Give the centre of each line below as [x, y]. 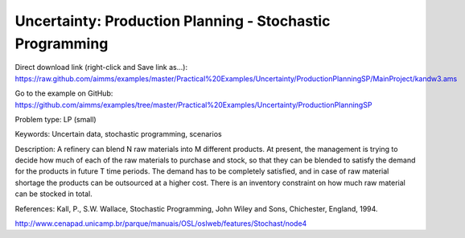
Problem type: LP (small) [56, 119]
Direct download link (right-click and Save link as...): [101, 68]
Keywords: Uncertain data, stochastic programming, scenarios [118, 134]
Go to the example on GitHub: [64, 93]
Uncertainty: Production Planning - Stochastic [173, 21]
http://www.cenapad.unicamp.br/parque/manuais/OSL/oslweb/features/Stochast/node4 [161, 224]
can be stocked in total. [53, 194]
